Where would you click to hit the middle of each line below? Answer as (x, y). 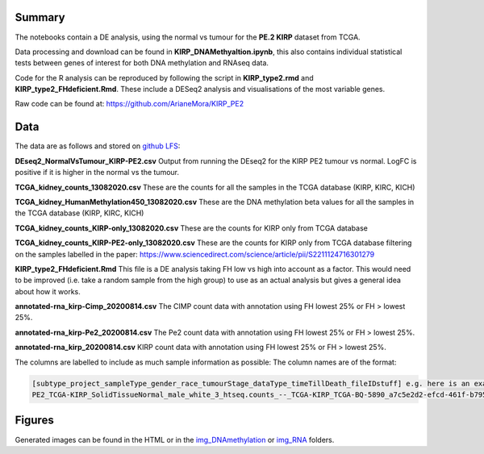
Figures (34, 421)
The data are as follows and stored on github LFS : (98, 146)
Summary (40, 17)
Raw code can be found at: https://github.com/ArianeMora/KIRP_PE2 (129, 104)
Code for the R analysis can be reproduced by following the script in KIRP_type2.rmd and (164, 77)
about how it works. (48, 291)
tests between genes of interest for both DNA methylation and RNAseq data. (142, 63)
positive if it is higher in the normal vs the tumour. (97, 173)
